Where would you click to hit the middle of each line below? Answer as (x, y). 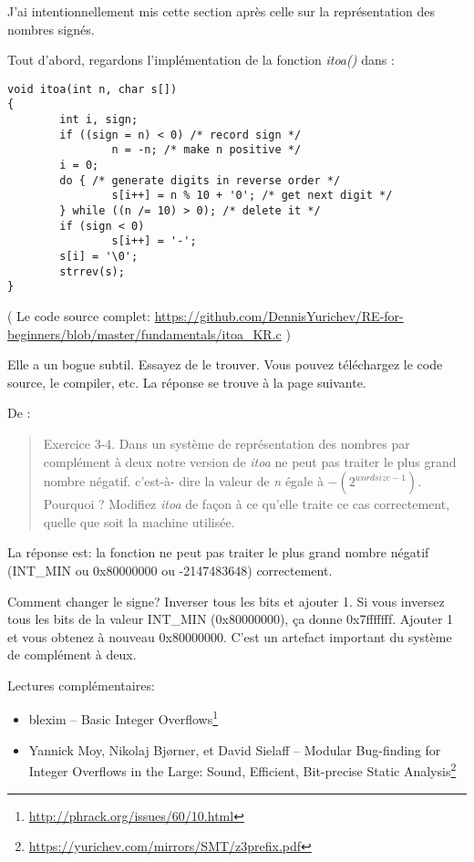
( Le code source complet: (79, 315)
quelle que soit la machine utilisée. (139, 521)
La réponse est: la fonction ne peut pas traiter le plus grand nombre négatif (218, 552)
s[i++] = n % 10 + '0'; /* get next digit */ (252, 196)
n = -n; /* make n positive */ (206, 150)
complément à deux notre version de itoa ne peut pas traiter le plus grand (250, 461)
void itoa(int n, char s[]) (93, 89)
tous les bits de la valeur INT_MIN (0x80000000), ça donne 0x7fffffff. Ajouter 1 (231, 619)
